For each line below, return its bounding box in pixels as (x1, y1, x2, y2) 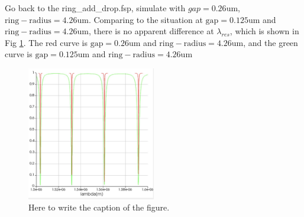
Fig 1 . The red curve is (5, 36, 88, 48)
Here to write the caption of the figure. (28, 201, 170, 213)
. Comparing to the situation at (88, 13, 203, 25)
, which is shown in (229, 25, 299, 37)
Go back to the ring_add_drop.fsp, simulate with (5, 2, 186, 14)
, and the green (243, 36, 298, 48)
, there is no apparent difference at (88, 25, 214, 37)
